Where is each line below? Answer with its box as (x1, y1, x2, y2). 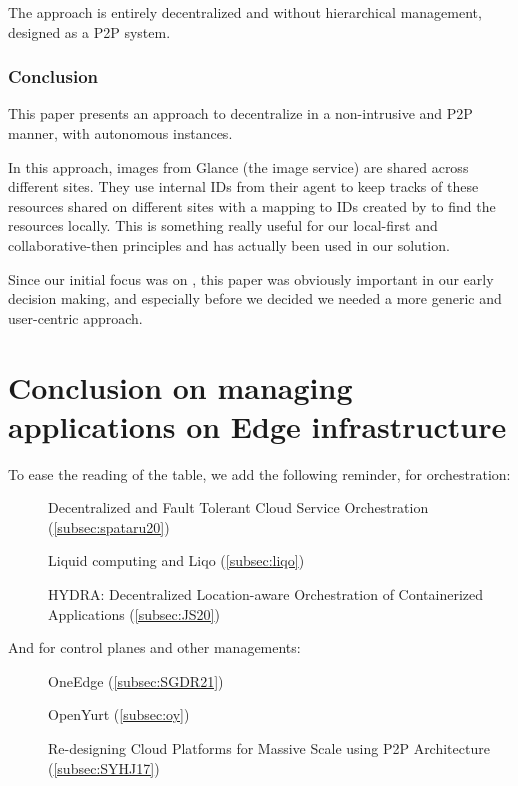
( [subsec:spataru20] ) (48, 516, 170, 537)
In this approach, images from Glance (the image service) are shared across (8, 156, 469, 177)
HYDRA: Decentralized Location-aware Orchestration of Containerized (48, 584, 484, 605)
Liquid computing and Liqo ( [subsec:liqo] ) (48, 550, 305, 571)
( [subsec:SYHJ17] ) (48, 757, 160, 778)
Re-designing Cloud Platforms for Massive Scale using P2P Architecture (48, 738, 490, 758)
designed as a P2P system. (8, 21, 171, 42)
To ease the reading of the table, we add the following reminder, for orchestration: (8, 463, 511, 484)
